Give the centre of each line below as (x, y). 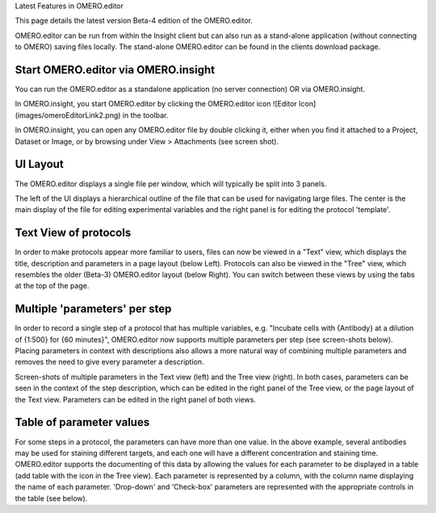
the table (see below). (51, 498)
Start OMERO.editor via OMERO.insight (115, 70)
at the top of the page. (52, 286)
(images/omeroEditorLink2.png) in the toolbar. (92, 115)
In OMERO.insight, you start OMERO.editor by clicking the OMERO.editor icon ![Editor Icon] (166, 104)
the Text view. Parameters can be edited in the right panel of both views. (135, 399)
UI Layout (39, 164)
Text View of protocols (73, 233)
